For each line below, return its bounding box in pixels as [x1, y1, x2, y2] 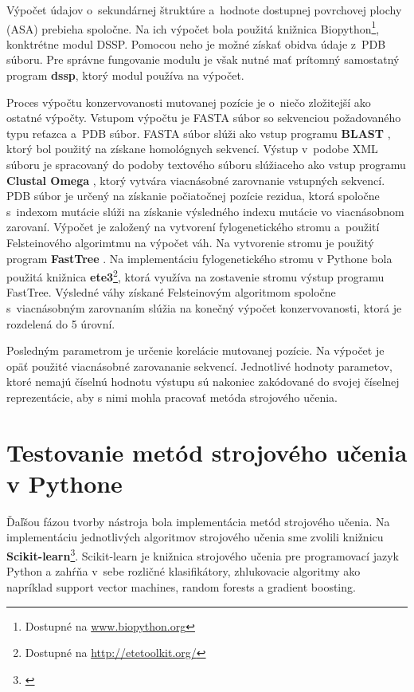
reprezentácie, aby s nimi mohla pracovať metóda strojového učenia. [6, 388, 338, 405]
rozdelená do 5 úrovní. [6, 315, 115, 332]
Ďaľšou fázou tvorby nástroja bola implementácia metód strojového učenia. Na [6, 513, 390, 529]
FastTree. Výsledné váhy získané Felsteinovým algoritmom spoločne [6, 284, 336, 301]
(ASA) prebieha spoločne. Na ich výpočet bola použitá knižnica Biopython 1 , [6, 18, 380, 37]
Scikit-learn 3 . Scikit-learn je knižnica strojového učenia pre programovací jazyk [6, 545, 399, 564]
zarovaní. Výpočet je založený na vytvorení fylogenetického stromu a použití [6, 218, 380, 235]
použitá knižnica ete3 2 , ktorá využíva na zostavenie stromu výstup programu [6, 266, 385, 285]
